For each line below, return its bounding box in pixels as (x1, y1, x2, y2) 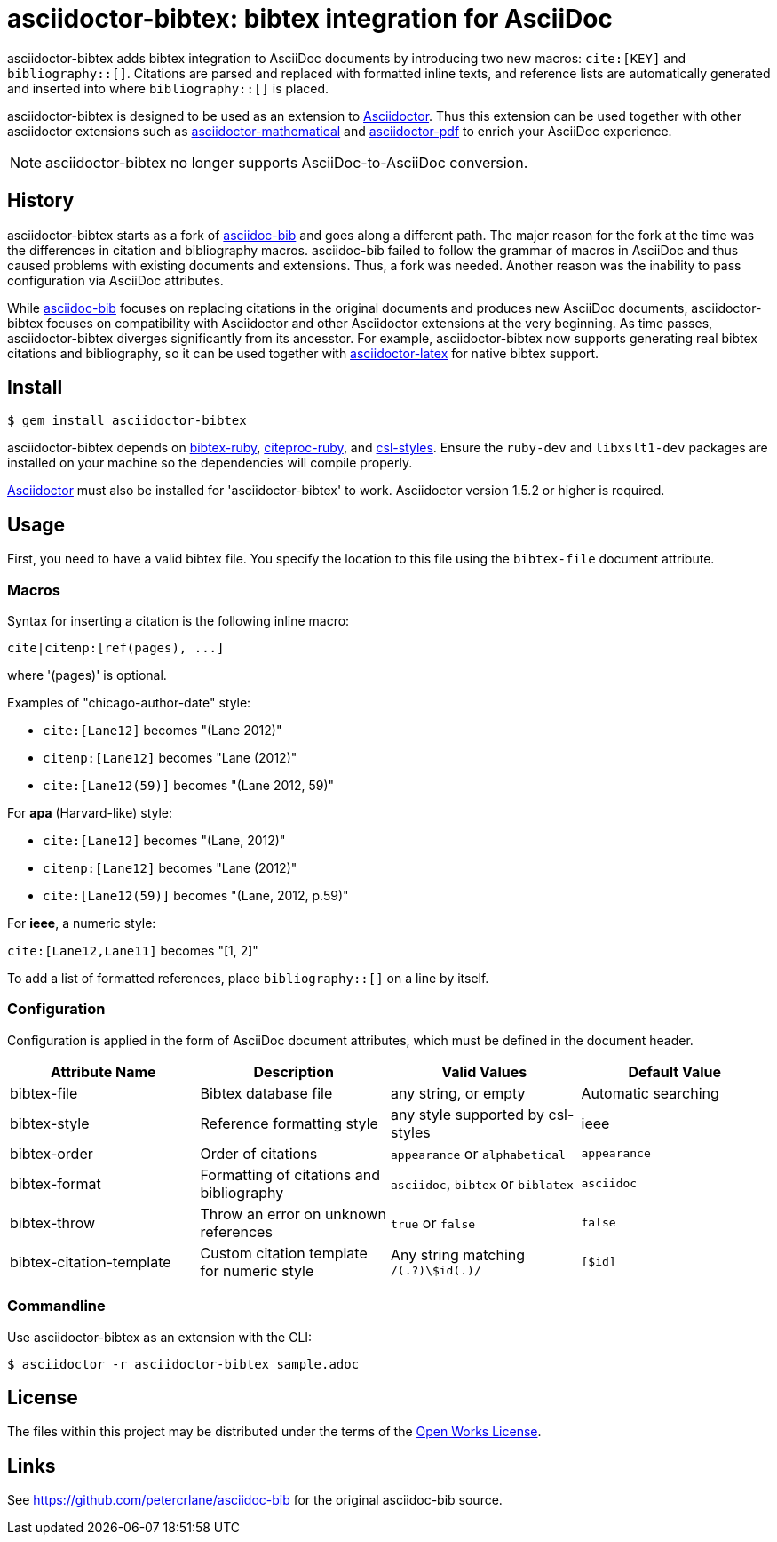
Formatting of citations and (200, 1165, 380, 1184)
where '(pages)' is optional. (7, 667, 167, 683)
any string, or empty (391, 1083, 526, 1102)
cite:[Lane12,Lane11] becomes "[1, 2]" (7, 943, 258, 959)
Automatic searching (581, 1083, 719, 1102)
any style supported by (391, 1105, 545, 1123)
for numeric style (200, 1261, 314, 1280)
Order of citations (200, 1144, 318, 1162)
